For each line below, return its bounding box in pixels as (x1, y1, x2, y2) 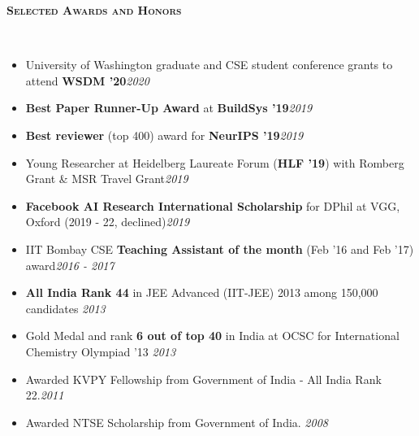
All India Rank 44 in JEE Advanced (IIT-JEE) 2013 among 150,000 (25, 284, 378, 301)
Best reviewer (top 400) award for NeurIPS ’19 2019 (25, 126, 304, 143)
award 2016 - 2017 (25, 256, 114, 273)
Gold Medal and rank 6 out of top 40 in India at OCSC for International (25, 327, 400, 344)
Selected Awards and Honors (6, 2, 182, 18)
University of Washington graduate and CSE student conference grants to (25, 56, 393, 73)
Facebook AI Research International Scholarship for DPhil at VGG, (25, 197, 400, 214)
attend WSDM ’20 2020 (25, 72, 149, 89)
